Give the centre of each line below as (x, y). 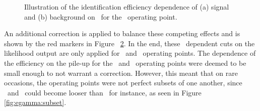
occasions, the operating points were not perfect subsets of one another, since (123, 83)
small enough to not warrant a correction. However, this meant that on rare (121, 73)
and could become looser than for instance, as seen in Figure (104, 92)
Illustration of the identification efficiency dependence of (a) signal (127, 7)
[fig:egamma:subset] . (35, 102)
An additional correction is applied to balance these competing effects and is (122, 33)
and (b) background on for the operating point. (101, 16)
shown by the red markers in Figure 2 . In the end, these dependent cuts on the (129, 43)
